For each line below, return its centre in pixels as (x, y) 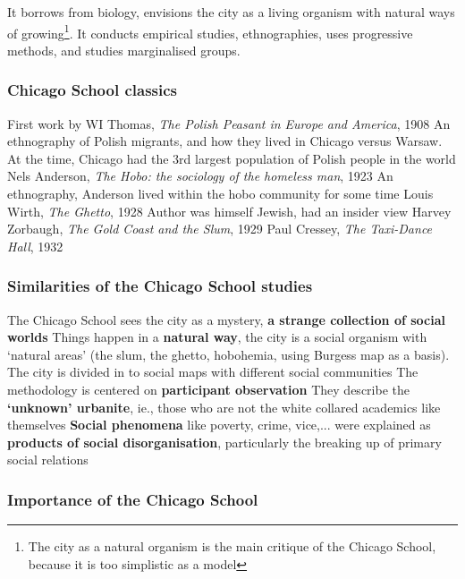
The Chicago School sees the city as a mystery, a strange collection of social (227, 319)
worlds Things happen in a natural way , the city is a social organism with (217, 337)
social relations (48, 460)
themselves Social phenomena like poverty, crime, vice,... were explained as (219, 425)
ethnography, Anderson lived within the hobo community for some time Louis (220, 194)
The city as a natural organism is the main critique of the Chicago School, (232, 546)
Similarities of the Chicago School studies (160, 286)
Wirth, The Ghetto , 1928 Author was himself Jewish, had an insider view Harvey (229, 211)
